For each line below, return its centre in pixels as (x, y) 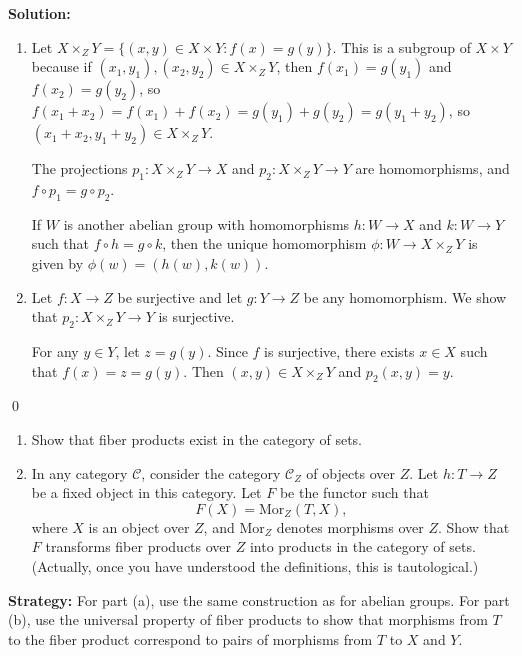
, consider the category (211, 472)
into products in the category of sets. (362, 546)
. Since (227, 350)
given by (57, 262)
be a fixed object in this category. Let (146, 492)
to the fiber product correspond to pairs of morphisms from (190, 638)
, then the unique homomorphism (264, 243)
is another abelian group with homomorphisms (206, 223)
